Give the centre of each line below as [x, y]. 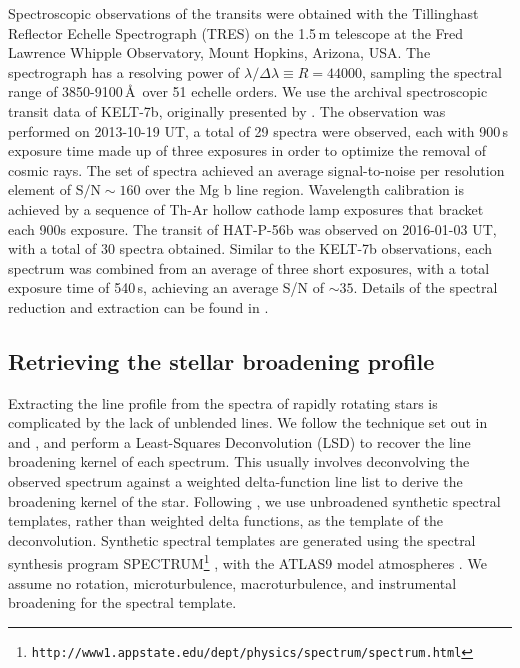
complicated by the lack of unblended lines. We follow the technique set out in [248, 422]
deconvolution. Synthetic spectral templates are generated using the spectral [242, 539]
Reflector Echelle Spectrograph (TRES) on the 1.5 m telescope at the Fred [236, 32]
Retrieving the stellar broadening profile [221, 360]
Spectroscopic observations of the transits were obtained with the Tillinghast [243, 13]
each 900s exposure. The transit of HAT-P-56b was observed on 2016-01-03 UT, [252, 228]
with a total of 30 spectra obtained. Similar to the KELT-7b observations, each [250, 248]
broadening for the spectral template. [122, 602]
